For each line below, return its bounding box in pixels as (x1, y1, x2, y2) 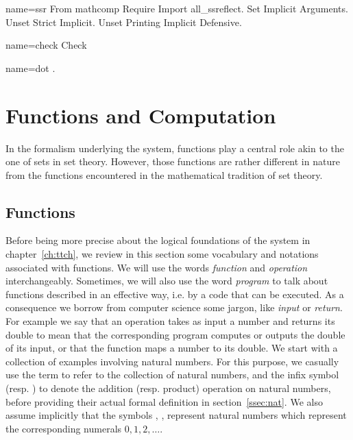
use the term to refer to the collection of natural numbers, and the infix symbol (5, 367, 339, 382)
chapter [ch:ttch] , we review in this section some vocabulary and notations (5, 247, 319, 261)
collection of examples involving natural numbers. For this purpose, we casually (5, 354, 339, 368)
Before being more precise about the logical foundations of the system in (5, 233, 311, 247)
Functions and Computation (5, 101, 276, 129)
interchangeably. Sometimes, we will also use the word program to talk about (5, 273, 328, 288)
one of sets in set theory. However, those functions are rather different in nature (5, 154, 340, 169)
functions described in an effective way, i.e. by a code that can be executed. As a (5, 286, 344, 301)
